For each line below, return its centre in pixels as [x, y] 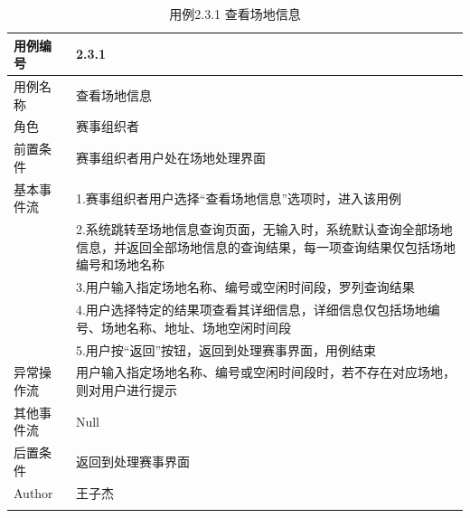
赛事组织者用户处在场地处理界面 [170, 158]
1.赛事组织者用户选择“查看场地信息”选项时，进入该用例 [239, 198]
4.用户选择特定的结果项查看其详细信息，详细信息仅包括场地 [251, 310]
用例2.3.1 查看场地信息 [235, 14]
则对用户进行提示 [126, 389]
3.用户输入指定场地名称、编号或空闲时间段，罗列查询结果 [245, 287]
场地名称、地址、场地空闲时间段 [196, 327]
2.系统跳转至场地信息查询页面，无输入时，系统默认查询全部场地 [264, 229]
